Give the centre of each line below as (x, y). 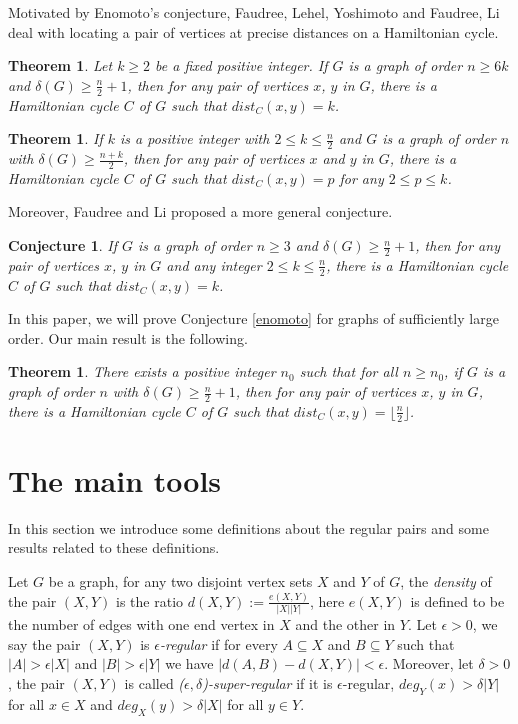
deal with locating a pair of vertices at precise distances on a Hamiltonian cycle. (253, 31)
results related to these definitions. (114, 547)
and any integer (214, 264)
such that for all (348, 371)
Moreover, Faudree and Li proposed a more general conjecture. (200, 211)
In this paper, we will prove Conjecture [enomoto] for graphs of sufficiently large (253, 318)
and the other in (345, 624)
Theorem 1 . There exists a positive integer (142, 371)
